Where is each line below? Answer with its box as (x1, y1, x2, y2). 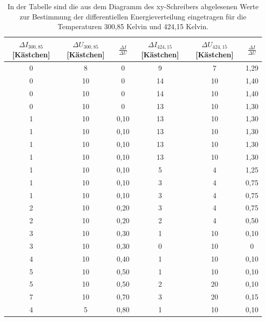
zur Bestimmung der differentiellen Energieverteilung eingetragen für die (19, 11, 247, 22)
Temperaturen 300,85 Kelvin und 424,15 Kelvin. (57, 21, 209, 32)
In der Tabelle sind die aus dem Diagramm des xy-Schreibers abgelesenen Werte (7, 1, 259, 11)
